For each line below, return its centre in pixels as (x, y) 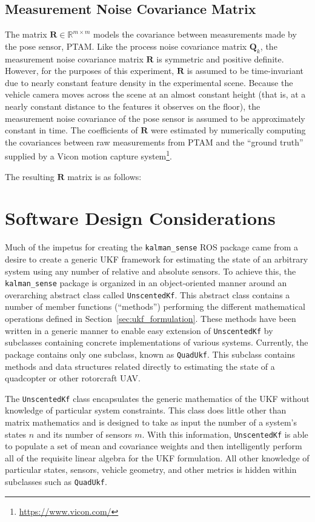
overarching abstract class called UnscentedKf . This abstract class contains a (148, 294)
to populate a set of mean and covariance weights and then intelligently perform (154, 446)
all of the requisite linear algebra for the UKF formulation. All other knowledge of (157, 457)
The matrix (26, 34)
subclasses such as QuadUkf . (56, 482)
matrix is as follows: (104, 176)
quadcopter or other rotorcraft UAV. (73, 378)
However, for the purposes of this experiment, (90, 71)
